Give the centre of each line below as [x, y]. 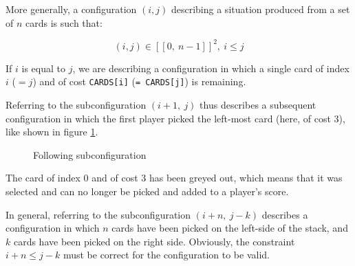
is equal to [43, 68]
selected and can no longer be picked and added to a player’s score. [147, 191]
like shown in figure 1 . [52, 132]
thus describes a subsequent [258, 104]
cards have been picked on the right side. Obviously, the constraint [154, 241]
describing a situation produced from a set [260, 9]
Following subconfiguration [90, 154]
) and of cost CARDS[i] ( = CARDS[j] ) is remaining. [139, 81]
